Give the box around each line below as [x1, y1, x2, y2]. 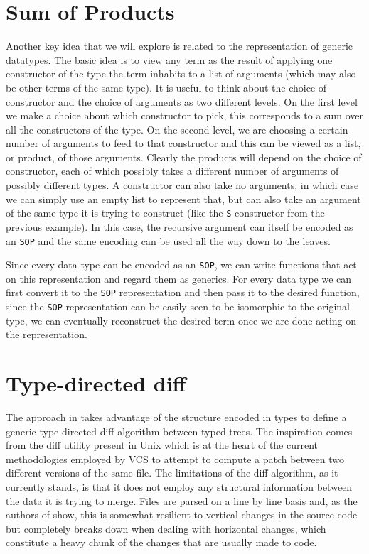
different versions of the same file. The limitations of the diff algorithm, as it [6, 465, 338, 480]
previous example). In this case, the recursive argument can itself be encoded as [6, 219, 353, 234]
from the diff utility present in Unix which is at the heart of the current [6, 438, 319, 452]
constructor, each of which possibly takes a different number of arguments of [6, 163, 339, 178]
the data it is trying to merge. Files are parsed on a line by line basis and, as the [6, 493, 358, 508]
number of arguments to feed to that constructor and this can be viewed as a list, [6, 136, 361, 151]
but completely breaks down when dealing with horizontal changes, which [6, 521, 326, 536]
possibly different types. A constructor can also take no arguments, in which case [6, 178, 359, 192]
